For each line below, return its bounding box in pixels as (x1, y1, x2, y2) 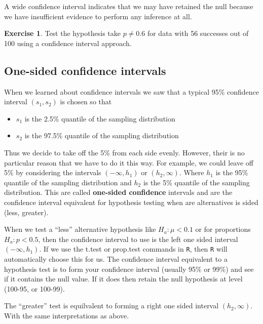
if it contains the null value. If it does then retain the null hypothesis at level (4, 273, 243, 284)
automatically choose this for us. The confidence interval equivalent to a (4, 253, 228, 264)
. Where (179, 167, 204, 178)
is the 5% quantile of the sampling (143, 177, 250, 187)
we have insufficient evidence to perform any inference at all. (4, 11, 192, 21)
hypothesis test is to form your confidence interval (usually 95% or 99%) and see (4, 263, 254, 274)
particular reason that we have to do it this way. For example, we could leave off (4, 157, 254, 168)
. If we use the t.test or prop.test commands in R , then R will (39, 244, 228, 254)
